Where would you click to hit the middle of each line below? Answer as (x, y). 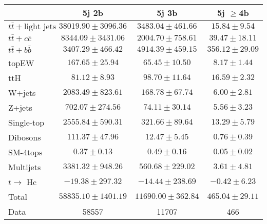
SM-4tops (25, 152)
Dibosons (25, 137)
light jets (40, 26)
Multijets (25, 167)
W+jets (22, 92)
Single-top (26, 122)
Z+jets (20, 107)
